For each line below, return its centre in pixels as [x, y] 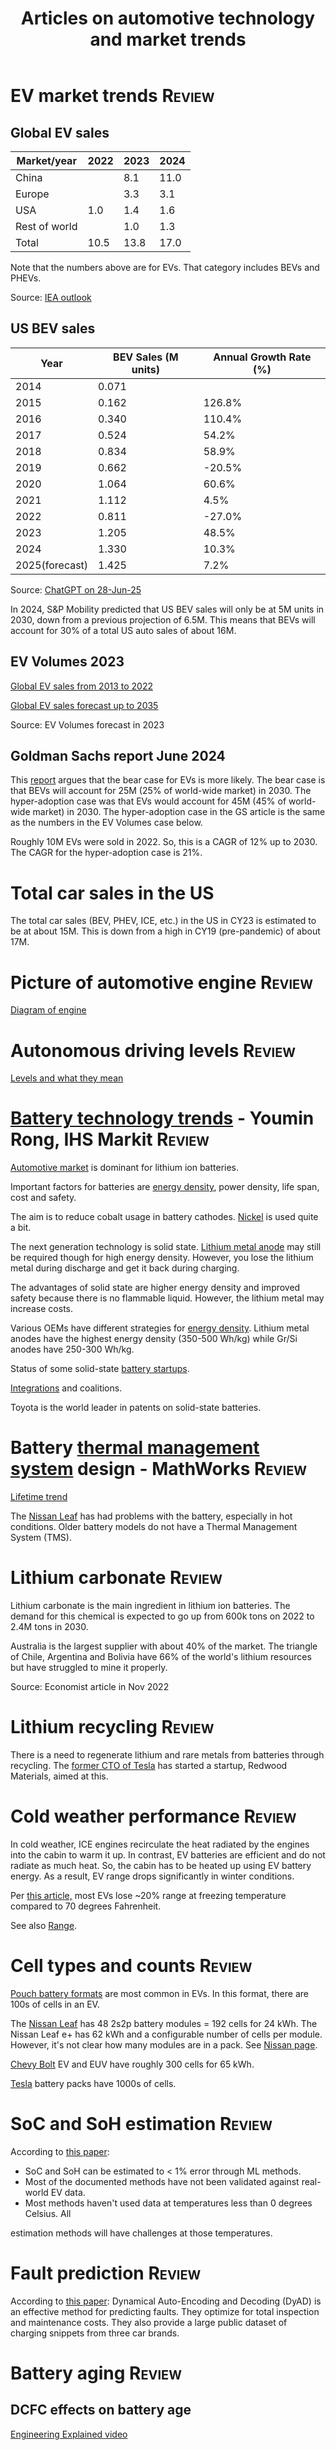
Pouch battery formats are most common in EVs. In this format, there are [159, 1993]
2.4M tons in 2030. [49, 1627]
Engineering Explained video [69, 2434]
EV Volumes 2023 [67, 662]
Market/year [46, 160]
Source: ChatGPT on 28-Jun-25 [76, 589]
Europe [32, 194]
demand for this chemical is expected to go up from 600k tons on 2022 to [162, 1616]
